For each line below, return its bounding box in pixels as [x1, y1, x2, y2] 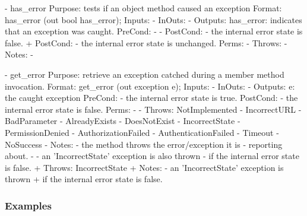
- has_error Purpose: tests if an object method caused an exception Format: [5, 2, 282, 14]
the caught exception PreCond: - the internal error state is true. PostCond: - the [5, 91, 298, 104]
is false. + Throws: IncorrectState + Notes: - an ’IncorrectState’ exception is [5, 161, 284, 173]
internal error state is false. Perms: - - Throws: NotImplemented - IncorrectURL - [5, 103, 302, 115]
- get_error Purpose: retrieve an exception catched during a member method [5, 68, 284, 80]
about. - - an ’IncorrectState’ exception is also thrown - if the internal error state [5, 150, 299, 162]
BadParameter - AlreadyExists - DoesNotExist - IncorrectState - [5, 115, 240, 127]
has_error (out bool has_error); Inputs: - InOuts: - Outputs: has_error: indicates [5, 13, 302, 26]
